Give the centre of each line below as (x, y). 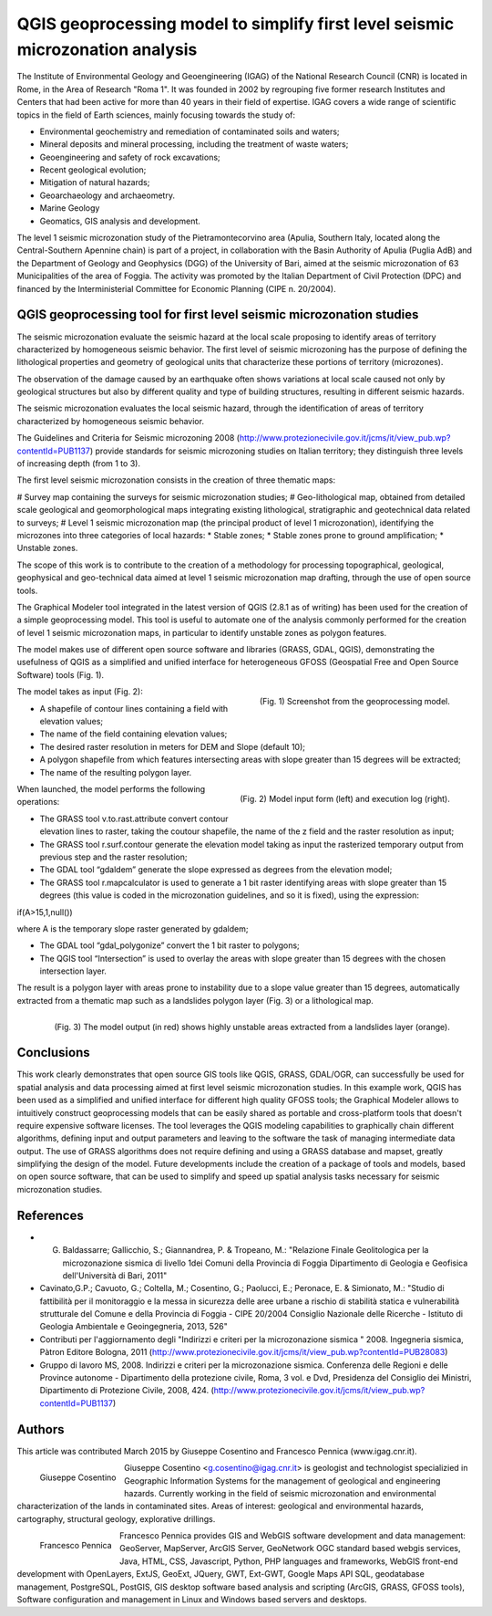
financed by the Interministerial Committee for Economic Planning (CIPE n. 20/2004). (176, 288)
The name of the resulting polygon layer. (116, 772)
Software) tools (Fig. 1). (61, 674)
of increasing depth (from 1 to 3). (79, 464)
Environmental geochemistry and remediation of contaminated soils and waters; (190, 131)
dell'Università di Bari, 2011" (115, 1275)
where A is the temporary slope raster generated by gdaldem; (133, 928)
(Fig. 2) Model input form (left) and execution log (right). (345, 798)
